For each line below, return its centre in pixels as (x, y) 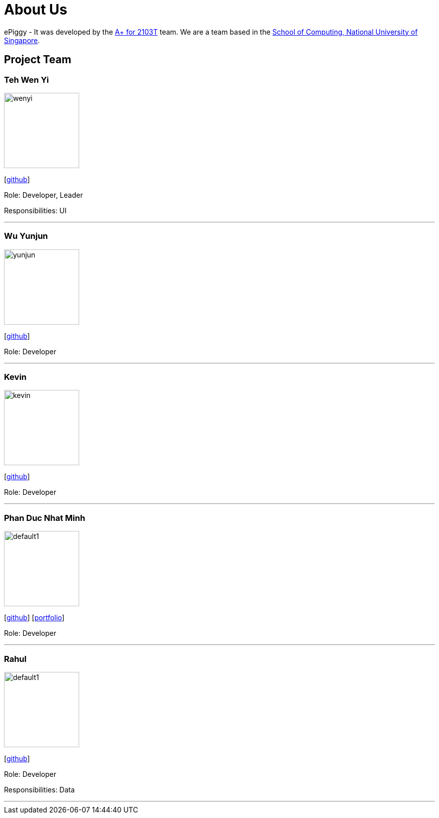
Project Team (38, 60)
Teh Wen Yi (27, 80)
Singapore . (22, 40)
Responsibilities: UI (35, 210)
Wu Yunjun (26, 236)
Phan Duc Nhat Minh (45, 518)
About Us (36, 10)
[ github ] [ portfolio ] (34, 618)
